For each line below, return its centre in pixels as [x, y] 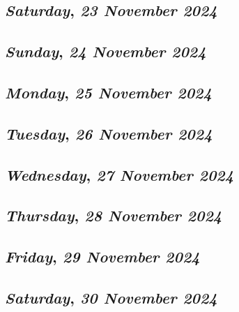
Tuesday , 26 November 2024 [109, 133]
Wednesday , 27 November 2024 [119, 174]
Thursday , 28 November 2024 [114, 215]
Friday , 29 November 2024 [102, 257]
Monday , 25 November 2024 [108, 92]
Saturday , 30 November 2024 [111, 297]
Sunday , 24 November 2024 [106, 51]
